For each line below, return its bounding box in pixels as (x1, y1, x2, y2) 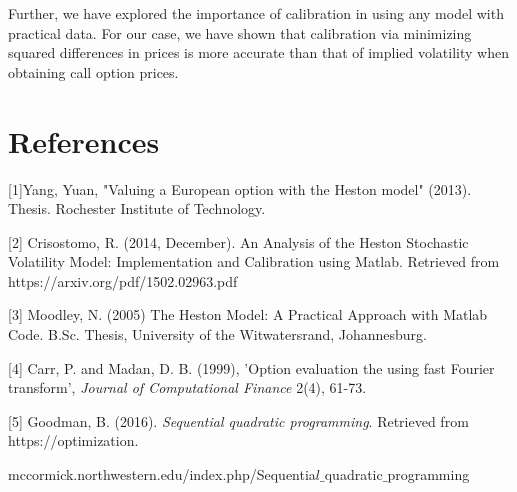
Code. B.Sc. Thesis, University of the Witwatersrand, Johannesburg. (8, 324, 428, 345)
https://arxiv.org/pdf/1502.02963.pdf (8, 270, 238, 291)
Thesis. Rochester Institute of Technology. (8, 198, 266, 219)
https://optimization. (8, 430, 139, 451)
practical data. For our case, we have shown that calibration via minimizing (8, 22, 472, 43)
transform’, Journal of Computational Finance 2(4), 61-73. (8, 377, 367, 398)
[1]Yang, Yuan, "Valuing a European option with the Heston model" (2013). (8, 178, 472, 199)
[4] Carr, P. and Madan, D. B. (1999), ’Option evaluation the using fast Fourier (8, 357, 495, 378)
